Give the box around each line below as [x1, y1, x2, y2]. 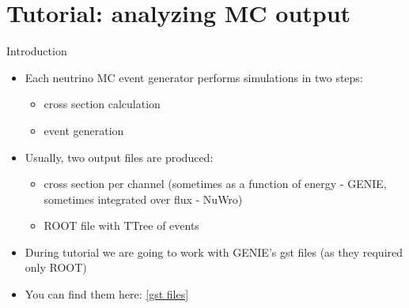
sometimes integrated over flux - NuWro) [44, 190, 243, 207]
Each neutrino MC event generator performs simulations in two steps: [25, 69, 363, 85]
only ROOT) [25, 259, 87, 276]
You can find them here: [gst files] [25, 286, 189, 302]
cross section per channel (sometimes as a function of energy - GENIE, [44, 175, 387, 192]
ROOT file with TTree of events [44, 217, 199, 234]
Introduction [6, 43, 67, 59]
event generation [44, 122, 124, 138]
